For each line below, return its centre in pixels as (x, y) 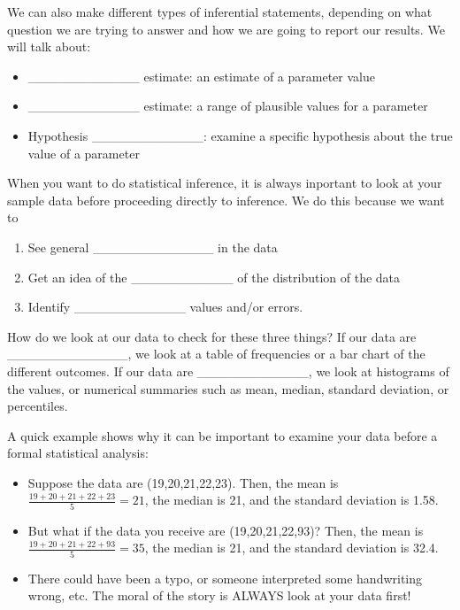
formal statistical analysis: (78, 453)
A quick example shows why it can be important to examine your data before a (222, 435)
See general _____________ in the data (153, 247)
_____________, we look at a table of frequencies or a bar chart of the (216, 354)
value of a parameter (84, 153)
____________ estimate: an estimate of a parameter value (201, 76)
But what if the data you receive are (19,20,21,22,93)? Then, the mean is (226, 530)
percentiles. (38, 406)
